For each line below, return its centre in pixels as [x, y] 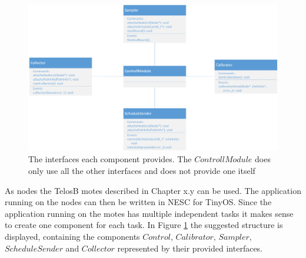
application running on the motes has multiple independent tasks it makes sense [149, 213]
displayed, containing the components [72, 236]
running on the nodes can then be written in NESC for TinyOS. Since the [138, 202]
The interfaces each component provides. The [110, 159]
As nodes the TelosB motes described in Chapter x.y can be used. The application [153, 190]
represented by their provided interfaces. [190, 248]
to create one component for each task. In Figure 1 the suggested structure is [144, 225]
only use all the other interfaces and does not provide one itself [142, 171]
